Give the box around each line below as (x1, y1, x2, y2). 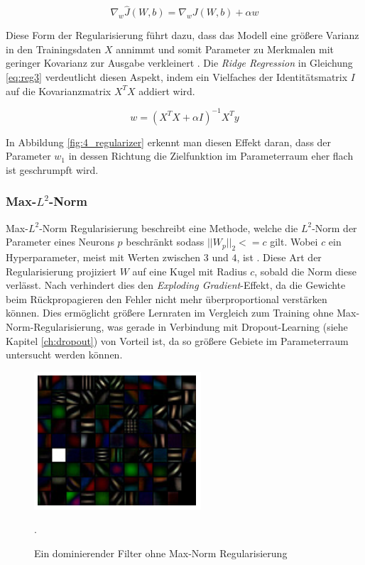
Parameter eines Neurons (6, 234, 114, 249)
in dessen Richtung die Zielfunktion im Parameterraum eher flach (68, 148, 354, 163)
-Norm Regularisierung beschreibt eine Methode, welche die (39, 220, 298, 235)
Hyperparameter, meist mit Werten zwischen (6, 250, 201, 265)
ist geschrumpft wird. (6, 162, 99, 177)
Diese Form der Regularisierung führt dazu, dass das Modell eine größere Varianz (6, 28, 359, 43)
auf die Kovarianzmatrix (6, 83, 111, 98)
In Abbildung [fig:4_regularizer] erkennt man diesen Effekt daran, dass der (6, 134, 332, 149)
